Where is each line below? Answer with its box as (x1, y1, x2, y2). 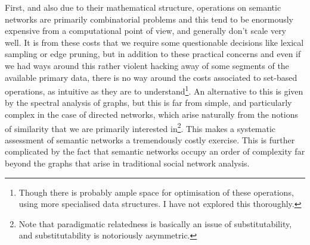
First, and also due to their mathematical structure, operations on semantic (5, 1, 281, 13)
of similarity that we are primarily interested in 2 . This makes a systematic (5, 120, 276, 134)
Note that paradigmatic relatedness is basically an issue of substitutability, (18, 217, 292, 230)
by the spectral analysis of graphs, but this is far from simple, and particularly (5, 96, 292, 109)
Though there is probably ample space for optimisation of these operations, (18, 186, 294, 198)
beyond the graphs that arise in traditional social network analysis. (5, 157, 250, 169)
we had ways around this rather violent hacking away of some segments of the (5, 59, 289, 71)
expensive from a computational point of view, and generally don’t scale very (5, 24, 287, 37)
